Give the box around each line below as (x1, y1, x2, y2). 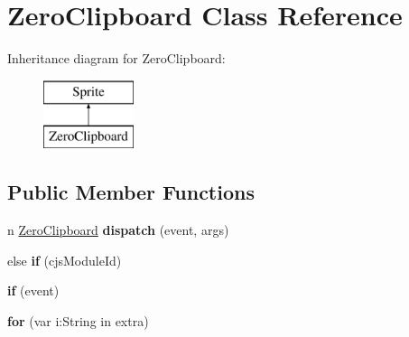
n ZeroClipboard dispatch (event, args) (7, 220, 229, 239)
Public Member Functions (7, 178, 255, 206)
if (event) (7, 281, 60, 300)
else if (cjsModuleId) (7, 250, 122, 269)
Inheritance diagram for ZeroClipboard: (7, 49, 226, 68)
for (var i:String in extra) (7, 311, 149, 330)
